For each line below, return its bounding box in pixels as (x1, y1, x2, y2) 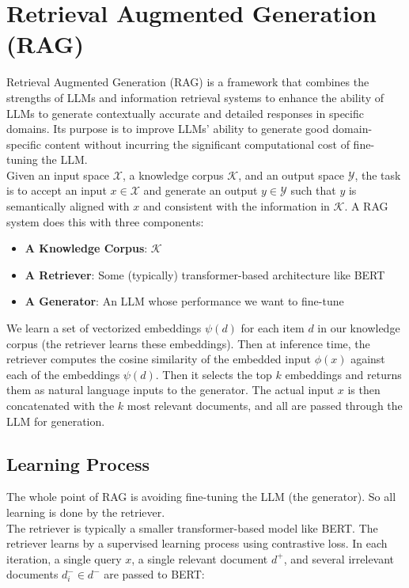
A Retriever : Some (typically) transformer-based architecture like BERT (25, 266, 385, 283)
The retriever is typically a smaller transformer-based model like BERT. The (6, 519, 378, 536)
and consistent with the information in (142, 198, 330, 214)
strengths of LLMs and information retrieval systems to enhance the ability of (6, 89, 384, 105)
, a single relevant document (131, 550, 268, 567)
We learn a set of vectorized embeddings (6, 320, 202, 336)
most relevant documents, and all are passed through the (127, 397, 403, 413)
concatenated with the (6, 397, 115, 413)
